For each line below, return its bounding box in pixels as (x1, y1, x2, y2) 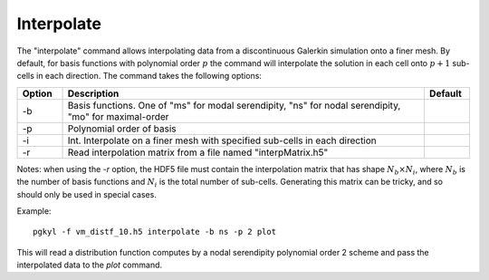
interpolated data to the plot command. (16, 259, 163, 271)
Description (67, 87, 120, 100)
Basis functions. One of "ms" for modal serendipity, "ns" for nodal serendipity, (67, 99, 401, 111)
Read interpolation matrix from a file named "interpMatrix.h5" (67, 146, 329, 159)
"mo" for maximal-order (67, 110, 169, 122)
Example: (16, 205, 52, 217)
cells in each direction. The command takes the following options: (16, 71, 263, 82)
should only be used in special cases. (16, 188, 158, 199)
